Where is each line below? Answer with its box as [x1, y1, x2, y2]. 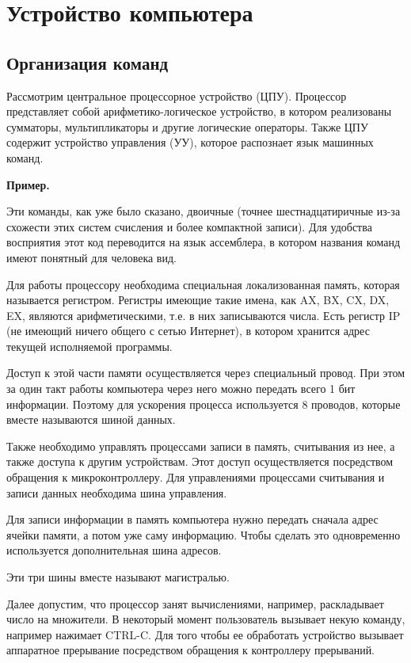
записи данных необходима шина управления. [6, 484, 227, 501]
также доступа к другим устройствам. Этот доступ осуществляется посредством [6, 453, 394, 470]
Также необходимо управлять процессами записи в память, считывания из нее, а [6, 437, 395, 454]
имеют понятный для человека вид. [6, 249, 177, 265]
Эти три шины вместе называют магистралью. [6, 569, 230, 585]
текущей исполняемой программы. [6, 337, 173, 354]
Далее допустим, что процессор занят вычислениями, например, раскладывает [6, 595, 384, 612]
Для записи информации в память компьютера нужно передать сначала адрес [6, 511, 379, 528]
